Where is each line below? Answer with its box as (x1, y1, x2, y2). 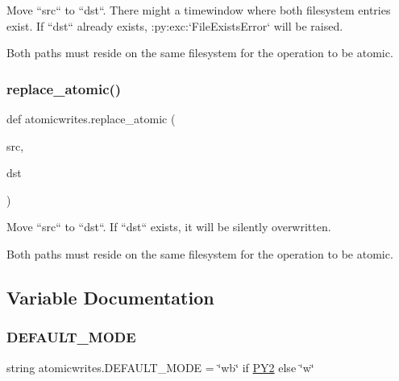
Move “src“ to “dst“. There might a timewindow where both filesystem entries (6, 2, 391, 18)
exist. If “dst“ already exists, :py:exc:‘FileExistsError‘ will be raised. (6, 17, 343, 34)
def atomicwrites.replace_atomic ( (6, 110, 176, 126)
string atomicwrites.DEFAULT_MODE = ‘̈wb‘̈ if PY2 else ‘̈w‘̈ (6, 358, 314, 375)
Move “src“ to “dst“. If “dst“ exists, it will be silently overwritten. (6, 218, 331, 235)
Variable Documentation (6, 284, 214, 309)
